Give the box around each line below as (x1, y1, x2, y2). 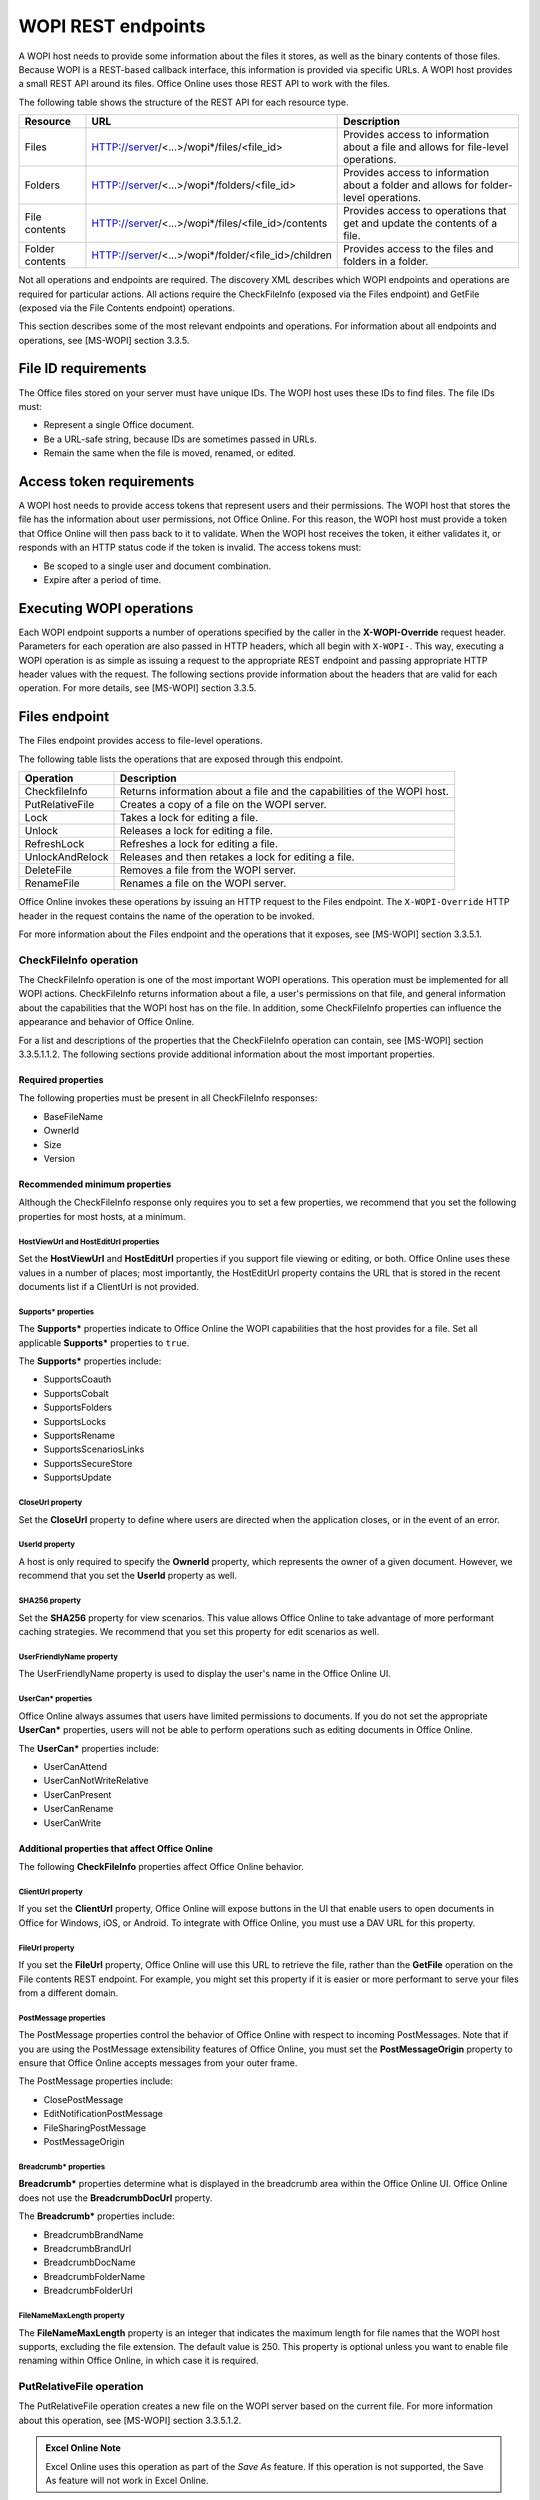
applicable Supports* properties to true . (18, 1336, 190, 1349)
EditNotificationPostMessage (43, 2108, 164, 2120)
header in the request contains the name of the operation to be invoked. (18, 910, 315, 922)
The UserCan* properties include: (18, 1742, 160, 1754)
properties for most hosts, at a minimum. (18, 1210, 186, 1222)
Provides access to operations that (343, 204, 507, 218)
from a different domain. (18, 1986, 119, 1999)
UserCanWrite (43, 1816, 102, 1829)
